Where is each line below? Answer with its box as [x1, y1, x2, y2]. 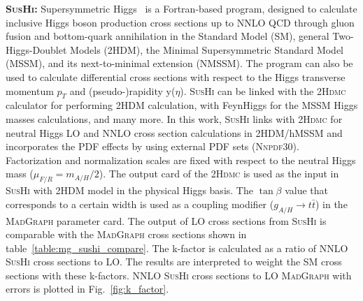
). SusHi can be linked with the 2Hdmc [180, 83, 346, 98]
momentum [6, 83, 54, 98]
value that [285, 183, 329, 198]
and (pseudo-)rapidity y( [69, 83, 176, 98]
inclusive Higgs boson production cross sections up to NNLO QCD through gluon [6, 15, 355, 29]
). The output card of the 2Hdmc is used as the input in [99, 166, 339, 181]
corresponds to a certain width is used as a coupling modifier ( [6, 196, 274, 211]
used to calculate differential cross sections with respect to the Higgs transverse [6, 69, 346, 84]
